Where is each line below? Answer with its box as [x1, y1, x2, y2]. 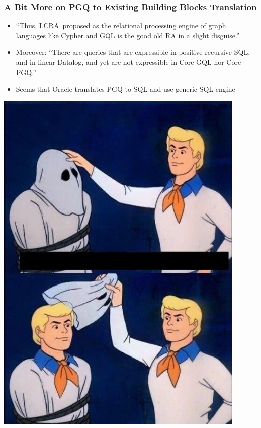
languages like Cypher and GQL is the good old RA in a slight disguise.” [16, 30, 240, 40]
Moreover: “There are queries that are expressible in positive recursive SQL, [16, 47, 250, 57]
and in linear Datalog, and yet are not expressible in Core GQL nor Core [16, 57, 241, 67]
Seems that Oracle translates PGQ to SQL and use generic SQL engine [16, 84, 235, 94]
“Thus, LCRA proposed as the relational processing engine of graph [16, 20, 226, 31]
